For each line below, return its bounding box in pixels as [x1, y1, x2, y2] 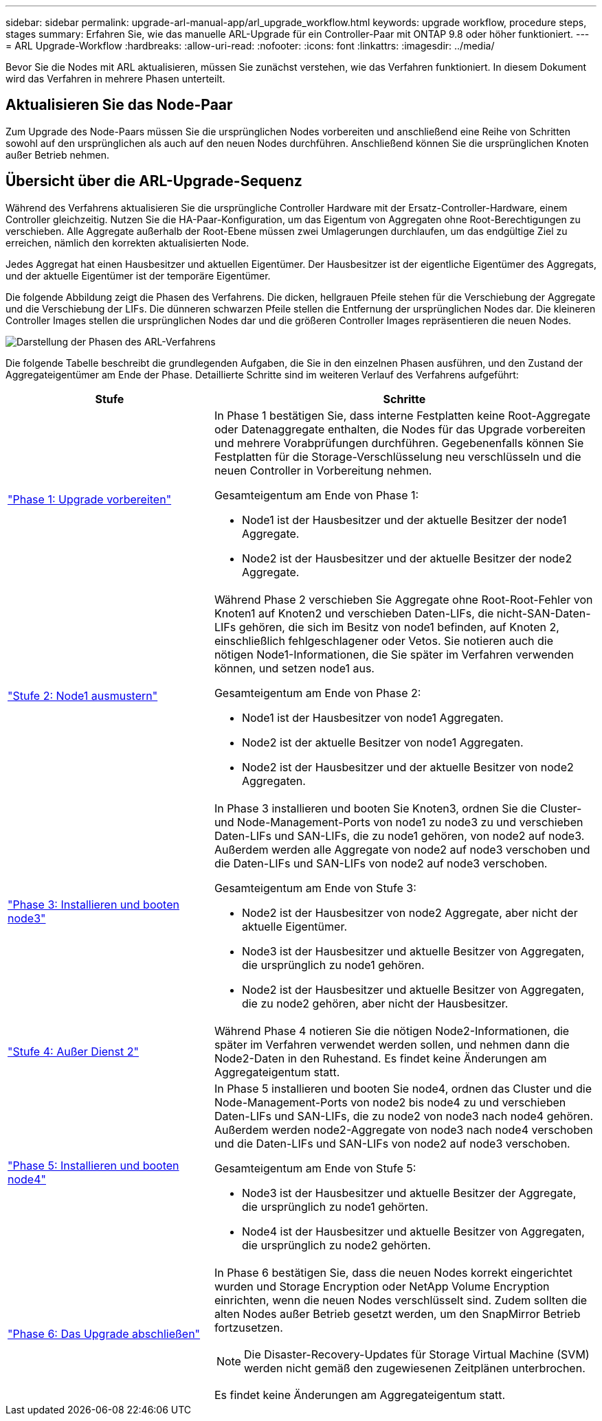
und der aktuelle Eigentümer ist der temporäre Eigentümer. [5, 269, 271, 282]
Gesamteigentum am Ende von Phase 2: [214, 685, 421, 700]
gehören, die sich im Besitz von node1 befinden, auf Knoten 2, [238, 619, 559, 634]
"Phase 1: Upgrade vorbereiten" [8, 492, 172, 506]
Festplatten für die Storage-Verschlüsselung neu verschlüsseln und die [214, 449, 581, 464]
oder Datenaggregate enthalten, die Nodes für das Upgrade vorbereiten [214, 422, 586, 436]
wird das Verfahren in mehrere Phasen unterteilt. [5, 73, 225, 84]
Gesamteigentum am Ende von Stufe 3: [214, 880, 416, 895]
